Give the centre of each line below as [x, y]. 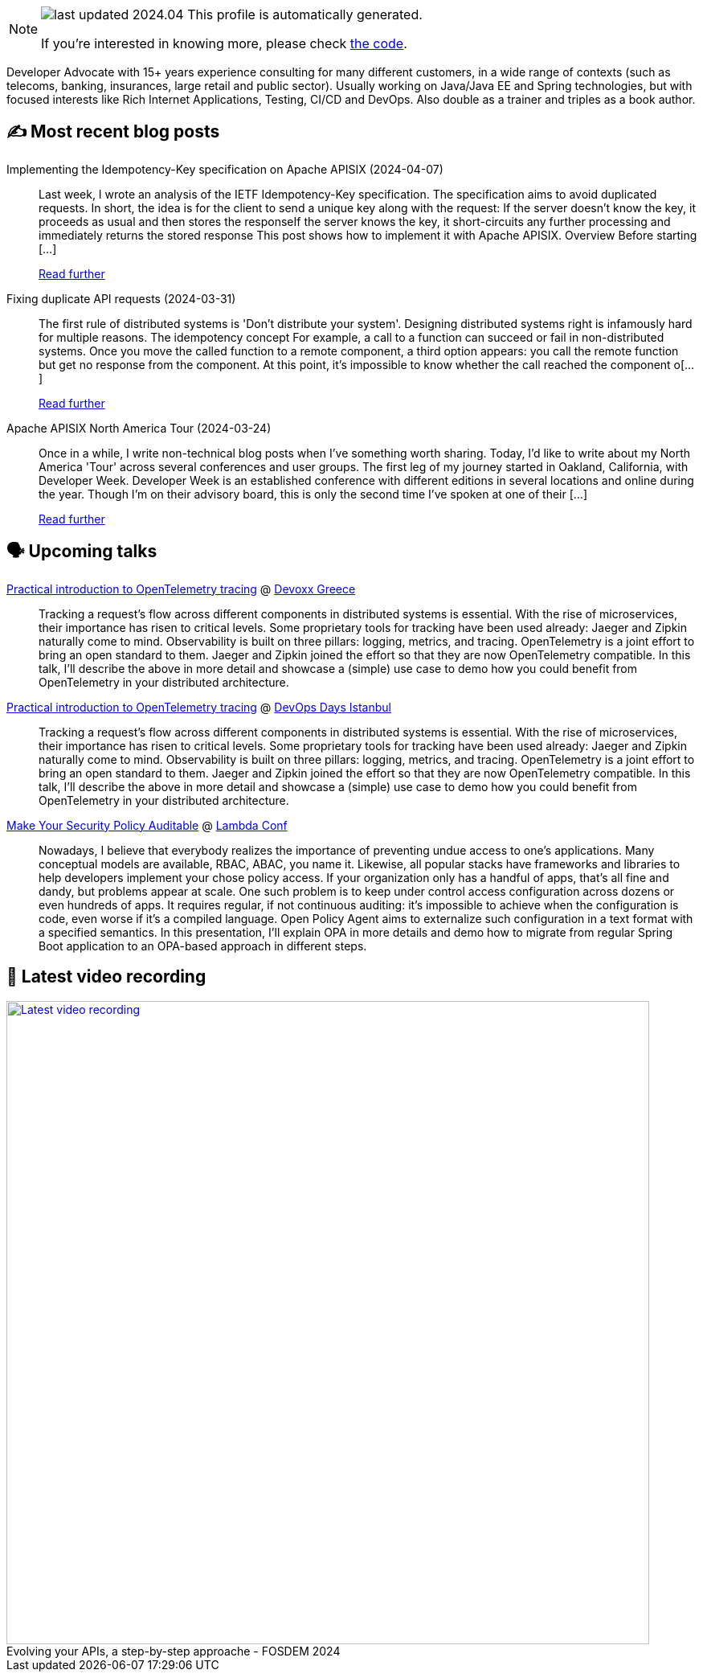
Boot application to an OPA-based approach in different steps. [203, 946]
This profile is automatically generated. [305, 14]
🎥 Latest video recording [106, 977]
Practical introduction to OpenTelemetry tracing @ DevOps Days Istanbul [199, 707]
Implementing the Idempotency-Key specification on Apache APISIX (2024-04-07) [225, 169]
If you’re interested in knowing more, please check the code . [224, 43]
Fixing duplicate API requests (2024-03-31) [121, 298]
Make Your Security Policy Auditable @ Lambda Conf [147, 825]
